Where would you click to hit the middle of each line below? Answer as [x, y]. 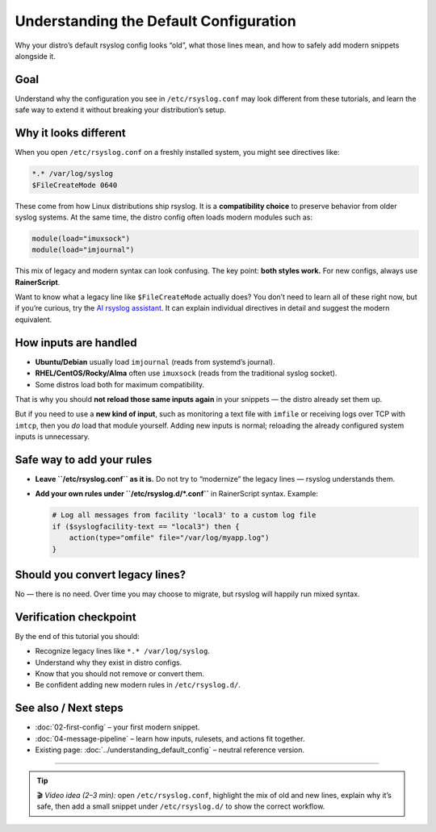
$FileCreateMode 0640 [75, 185]
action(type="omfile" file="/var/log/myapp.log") [169, 538]
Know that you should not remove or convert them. [120, 674]
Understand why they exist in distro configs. [109, 663]
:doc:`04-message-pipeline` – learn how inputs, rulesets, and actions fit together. [170, 738]
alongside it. [35, 56]
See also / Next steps [69, 708]
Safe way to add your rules [84, 460]
